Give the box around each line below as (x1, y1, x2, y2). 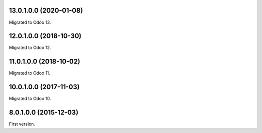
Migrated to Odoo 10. (9, 96, 51, 101)
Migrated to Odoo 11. (9, 70, 50, 76)
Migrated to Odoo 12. (9, 45, 51, 50)
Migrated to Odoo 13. (9, 19, 51, 25)
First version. (9, 121, 35, 127)
